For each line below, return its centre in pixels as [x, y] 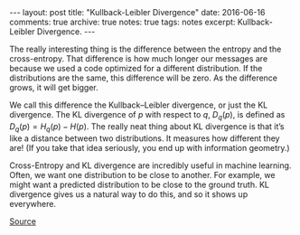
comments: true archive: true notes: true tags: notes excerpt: [122, 22]
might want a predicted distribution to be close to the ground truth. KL [139, 184]
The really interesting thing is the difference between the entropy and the [145, 49]
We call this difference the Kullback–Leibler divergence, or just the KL [139, 105]
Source [23, 221]
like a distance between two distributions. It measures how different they [145, 138]
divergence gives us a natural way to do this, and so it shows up [129, 194]
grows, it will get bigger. [54, 87]
